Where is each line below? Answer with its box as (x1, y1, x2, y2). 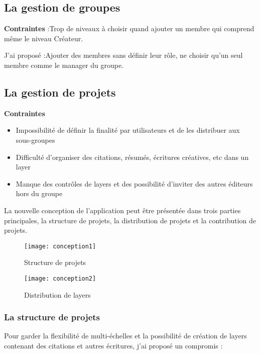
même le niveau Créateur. (4, 33, 83, 43)
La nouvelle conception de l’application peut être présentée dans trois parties (4, 205, 241, 215)
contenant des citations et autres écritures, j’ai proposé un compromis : (4, 340, 223, 351)
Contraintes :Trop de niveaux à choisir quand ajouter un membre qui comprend (4, 23, 254, 34)
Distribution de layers (24, 289, 91, 300)
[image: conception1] (24, 242, 96, 250)
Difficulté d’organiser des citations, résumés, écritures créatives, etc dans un (16, 151, 249, 162)
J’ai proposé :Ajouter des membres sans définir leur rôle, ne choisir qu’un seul (4, 50, 243, 60)
